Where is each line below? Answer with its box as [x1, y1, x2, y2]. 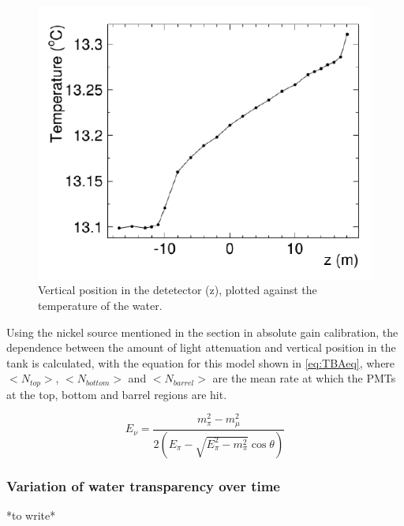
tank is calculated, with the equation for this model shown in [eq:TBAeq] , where [6, 354, 395, 371]
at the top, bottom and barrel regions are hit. [6, 386, 227, 402]
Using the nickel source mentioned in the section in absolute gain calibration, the [6, 323, 398, 340]
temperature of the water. [38, 297, 163, 313]
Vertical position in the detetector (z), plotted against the [38, 282, 317, 298]
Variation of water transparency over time [6, 476, 280, 495]
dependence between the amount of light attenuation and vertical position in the [6, 339, 396, 356]
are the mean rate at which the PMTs [212, 370, 396, 386]
